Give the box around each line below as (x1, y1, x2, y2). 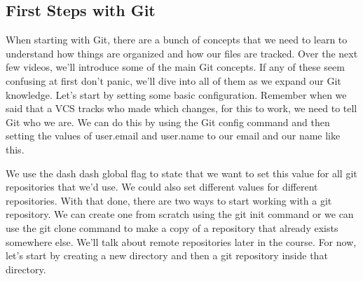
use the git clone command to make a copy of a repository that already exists (6, 220, 338, 235)
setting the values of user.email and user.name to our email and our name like (6, 128, 341, 143)
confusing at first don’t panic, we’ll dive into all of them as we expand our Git (6, 73, 341, 88)
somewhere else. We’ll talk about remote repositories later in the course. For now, (6, 234, 357, 249)
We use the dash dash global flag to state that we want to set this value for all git (6, 165, 357, 180)
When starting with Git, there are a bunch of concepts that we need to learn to (6, 32, 348, 47)
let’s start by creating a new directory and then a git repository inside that (6, 248, 328, 263)
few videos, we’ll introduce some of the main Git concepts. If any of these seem (6, 60, 345, 74)
